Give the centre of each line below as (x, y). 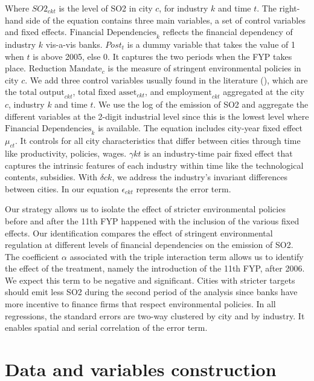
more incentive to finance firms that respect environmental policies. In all (140, 304)
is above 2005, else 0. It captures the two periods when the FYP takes (162, 56)
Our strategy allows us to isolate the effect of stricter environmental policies (145, 209)
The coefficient (32, 256)
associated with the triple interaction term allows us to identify (187, 256)
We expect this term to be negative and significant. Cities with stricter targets (150, 280)
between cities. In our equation (62, 188)
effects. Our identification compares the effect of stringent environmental (139, 233)
